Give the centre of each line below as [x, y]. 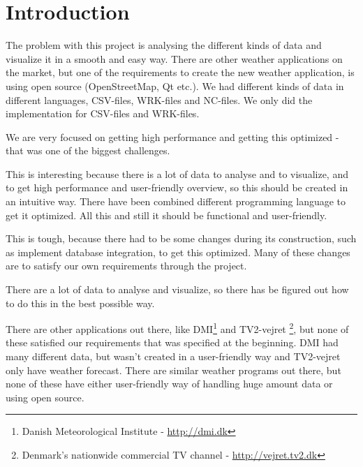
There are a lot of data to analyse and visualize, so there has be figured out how [177, 289]
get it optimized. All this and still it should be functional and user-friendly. [166, 215]
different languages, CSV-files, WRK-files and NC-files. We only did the [159, 99]
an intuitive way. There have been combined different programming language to [176, 201]
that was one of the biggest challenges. [88, 150]
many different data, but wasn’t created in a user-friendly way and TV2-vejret [173, 356]
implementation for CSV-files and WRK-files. [103, 113]
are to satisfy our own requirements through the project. [126, 266]
